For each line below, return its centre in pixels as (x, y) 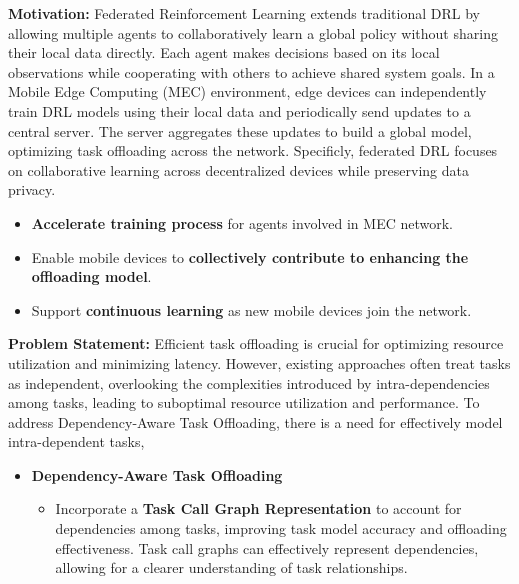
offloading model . (91, 276)
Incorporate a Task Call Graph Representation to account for (258, 508)
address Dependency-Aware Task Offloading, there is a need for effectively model (255, 421)
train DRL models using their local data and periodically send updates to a (239, 110)
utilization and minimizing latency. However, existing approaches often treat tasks (259, 362)
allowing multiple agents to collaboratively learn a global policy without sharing (253, 32)
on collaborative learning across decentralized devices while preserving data (238, 169)
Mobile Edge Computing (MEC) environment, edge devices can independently (247, 91)
